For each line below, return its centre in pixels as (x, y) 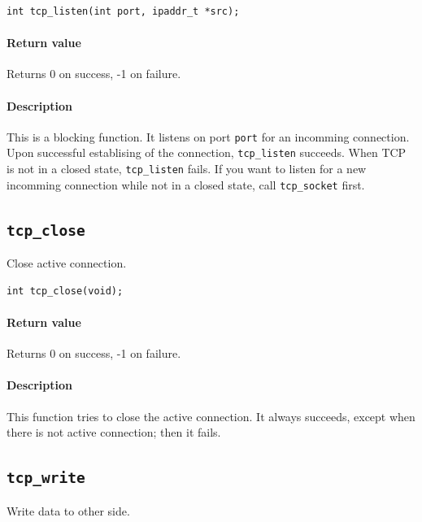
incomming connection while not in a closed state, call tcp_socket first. (186, 184)
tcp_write (46, 478)
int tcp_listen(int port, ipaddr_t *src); (123, 11)
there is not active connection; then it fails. (114, 432)
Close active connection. (67, 263)
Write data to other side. (68, 510)
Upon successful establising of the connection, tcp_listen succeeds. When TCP (207, 152)
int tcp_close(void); (65, 291)
